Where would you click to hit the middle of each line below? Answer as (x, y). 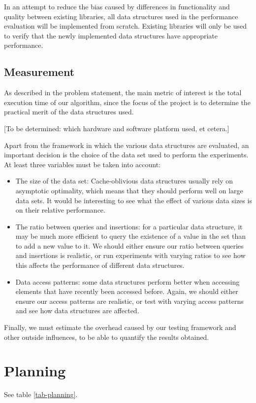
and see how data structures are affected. (77, 311)
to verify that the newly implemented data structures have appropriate (111, 35)
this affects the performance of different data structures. (100, 265)
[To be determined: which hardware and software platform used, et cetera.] (117, 128)
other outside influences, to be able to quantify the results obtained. (107, 337)
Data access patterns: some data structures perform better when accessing (128, 281)
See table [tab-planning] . (41, 394)
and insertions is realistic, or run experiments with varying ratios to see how (130, 255)
